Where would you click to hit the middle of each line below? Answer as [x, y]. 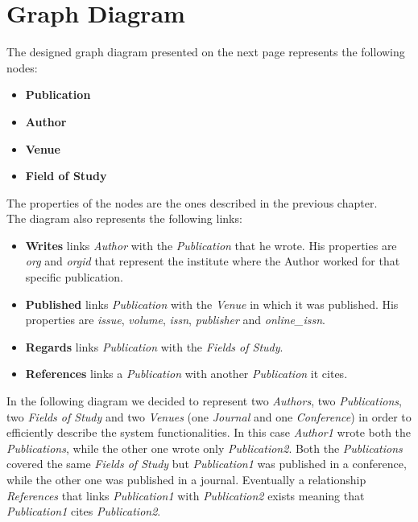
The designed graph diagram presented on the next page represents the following [206, 52]
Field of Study [66, 176]
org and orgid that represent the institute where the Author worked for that [213, 261]
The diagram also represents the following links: [124, 218]
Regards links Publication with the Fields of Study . [154, 346]
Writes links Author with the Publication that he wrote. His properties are [211, 245]
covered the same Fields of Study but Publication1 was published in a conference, [207, 464]
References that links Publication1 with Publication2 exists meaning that [186, 495]
